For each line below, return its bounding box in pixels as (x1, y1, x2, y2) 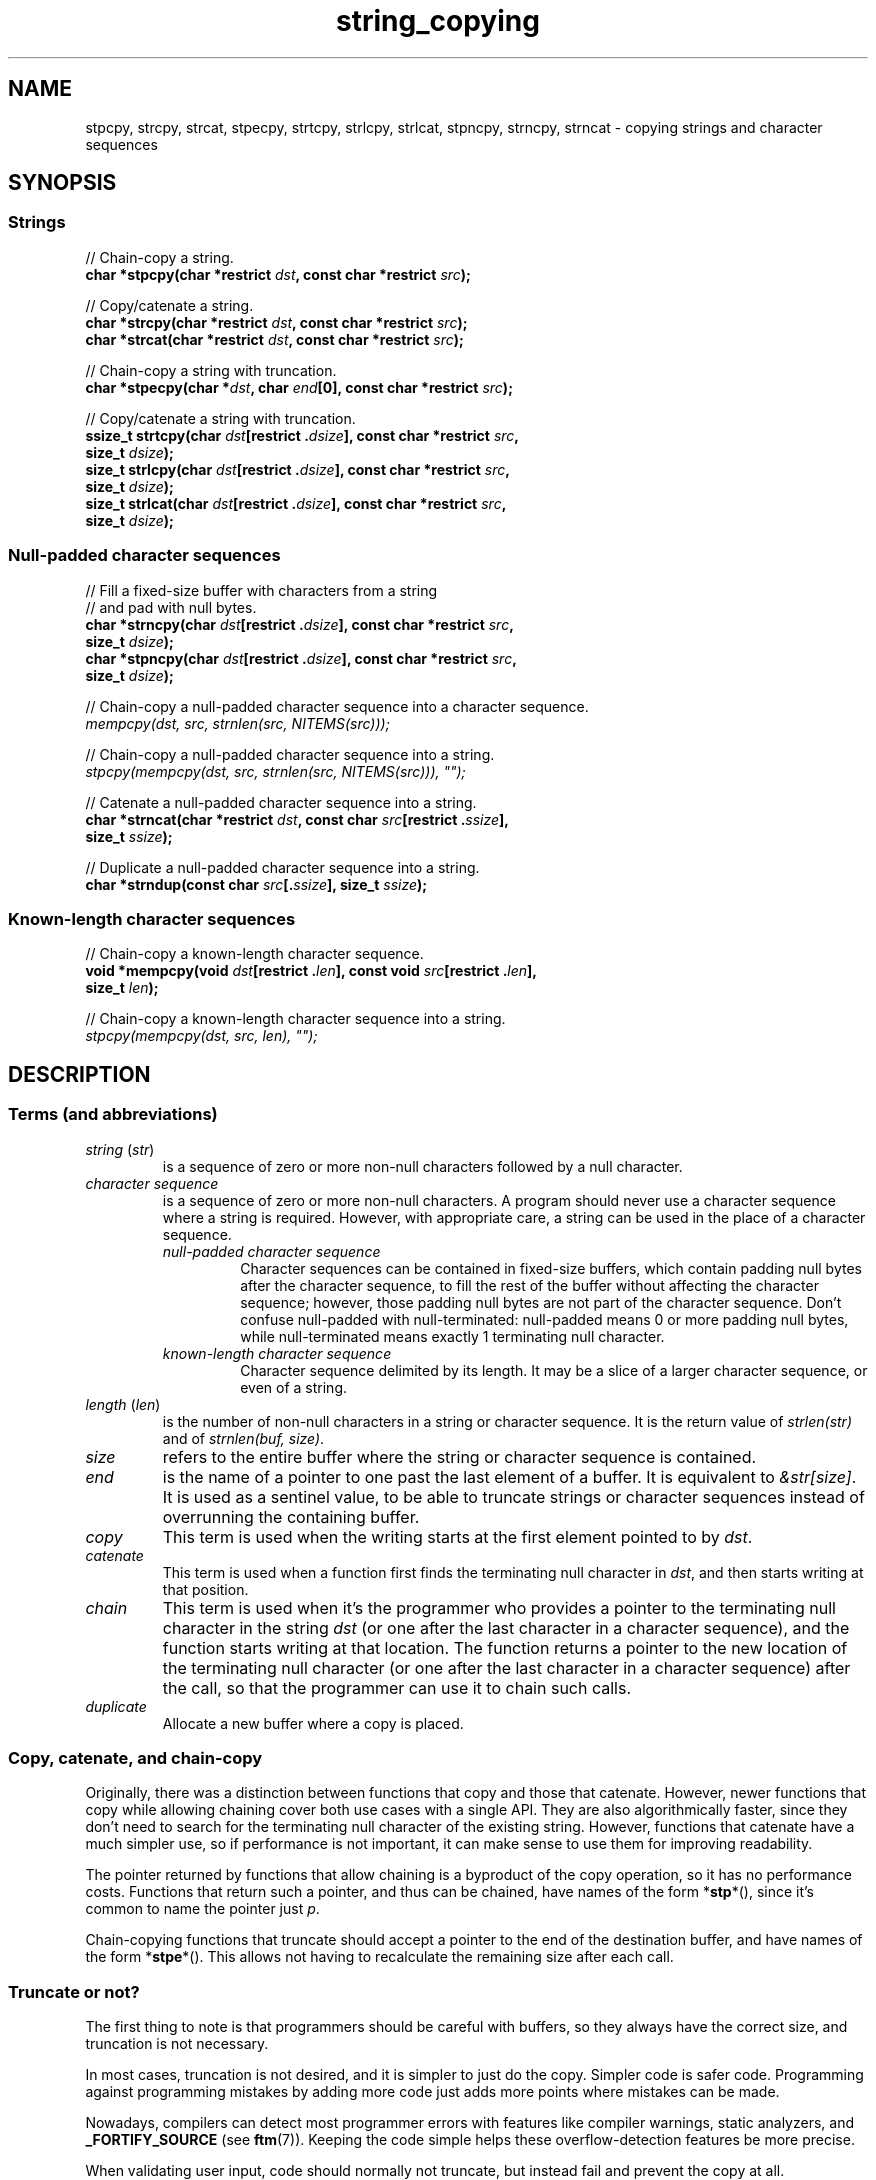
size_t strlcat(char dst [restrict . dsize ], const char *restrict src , (85, 494, 507, 512)
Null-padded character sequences (8, 545, 281, 566)
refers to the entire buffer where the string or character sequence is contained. (162, 1446, 757, 1467)
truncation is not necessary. (85, 2035, 269, 2053)
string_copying (336, 4, 540, 38)
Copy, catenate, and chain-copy (8, 1747, 263, 1768)
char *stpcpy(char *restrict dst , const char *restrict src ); (85, 265, 471, 283)
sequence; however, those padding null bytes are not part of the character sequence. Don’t (240, 1293, 842, 1311)
